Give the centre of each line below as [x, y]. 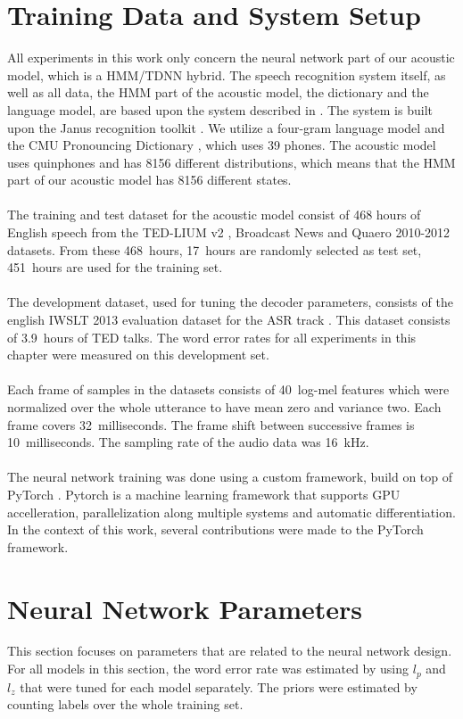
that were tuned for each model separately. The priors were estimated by [219, 686]
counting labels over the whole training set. [125, 704]
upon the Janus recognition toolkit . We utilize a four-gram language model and [226, 127]
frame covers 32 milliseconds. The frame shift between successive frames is [211, 424]
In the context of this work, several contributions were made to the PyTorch [215, 529]
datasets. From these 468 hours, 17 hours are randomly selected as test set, [215, 249]
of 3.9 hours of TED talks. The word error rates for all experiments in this [212, 337]
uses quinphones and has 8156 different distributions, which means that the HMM [231, 162]
